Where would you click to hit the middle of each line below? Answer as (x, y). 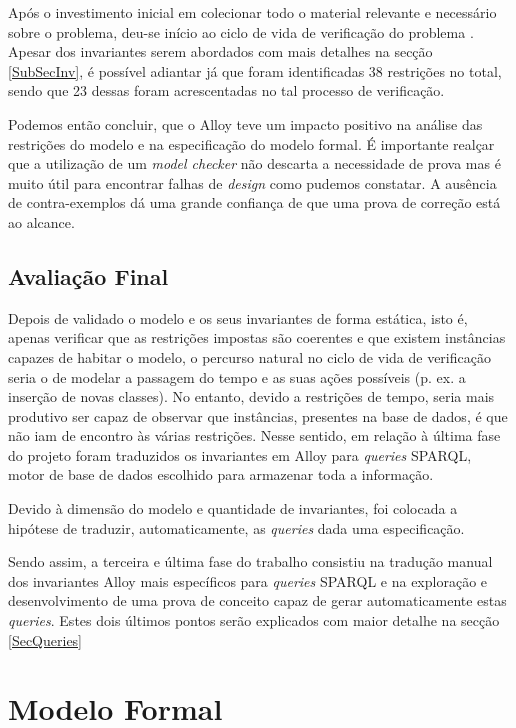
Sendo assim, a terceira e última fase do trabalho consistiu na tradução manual (250, 561)
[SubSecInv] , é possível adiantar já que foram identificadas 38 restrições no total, (255, 70)
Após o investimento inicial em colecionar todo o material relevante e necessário (252, 12)
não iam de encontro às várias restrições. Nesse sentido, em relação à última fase (254, 435)
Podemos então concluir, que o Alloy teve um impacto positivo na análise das (245, 123)
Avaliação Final (88, 275)
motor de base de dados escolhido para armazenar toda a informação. (221, 474)
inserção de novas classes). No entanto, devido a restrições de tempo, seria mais (251, 396)
